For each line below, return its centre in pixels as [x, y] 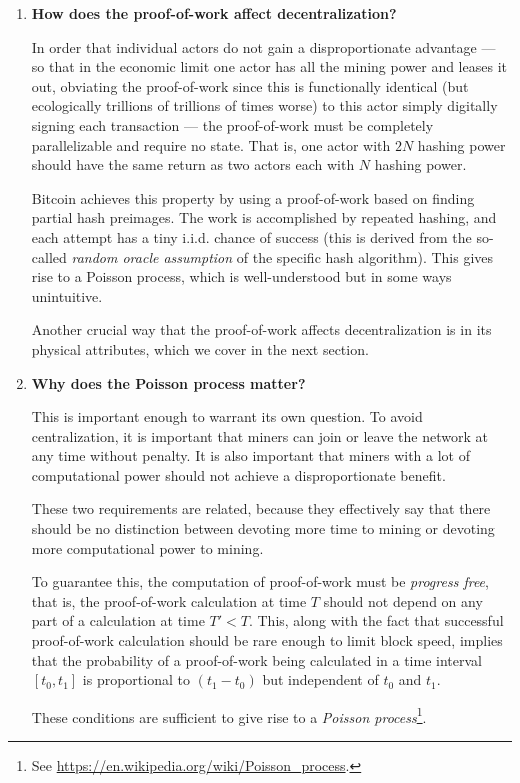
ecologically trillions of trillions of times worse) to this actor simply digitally [264, 105]
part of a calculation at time [118, 620]
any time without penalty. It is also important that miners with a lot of [251, 455]
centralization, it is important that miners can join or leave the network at [259, 435]
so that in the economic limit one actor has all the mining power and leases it [269, 66]
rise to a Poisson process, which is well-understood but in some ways [241, 276]
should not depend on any [403, 600]
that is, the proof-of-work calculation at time [169, 600]
